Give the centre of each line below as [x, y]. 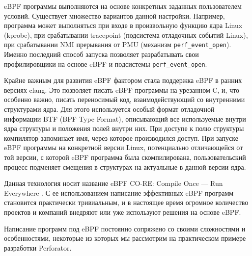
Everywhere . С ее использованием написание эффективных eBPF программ [119, 192]
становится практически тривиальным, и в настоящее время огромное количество [126, 202]
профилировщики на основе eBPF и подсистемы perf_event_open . [106, 64]
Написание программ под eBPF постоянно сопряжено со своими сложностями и [125, 228]
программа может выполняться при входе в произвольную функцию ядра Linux [123, 25]
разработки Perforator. [38, 247]
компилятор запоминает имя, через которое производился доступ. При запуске [121, 138]
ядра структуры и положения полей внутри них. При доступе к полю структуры [124, 128]
